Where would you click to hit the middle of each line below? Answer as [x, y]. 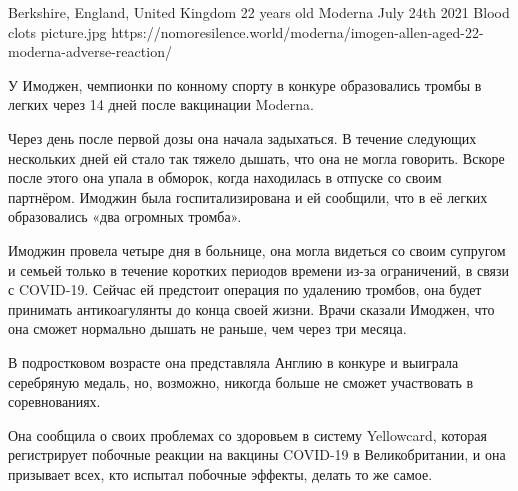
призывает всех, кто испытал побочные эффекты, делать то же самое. [220, 473]
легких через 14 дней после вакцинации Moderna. [161, 104]
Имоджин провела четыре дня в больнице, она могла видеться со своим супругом [257, 249]
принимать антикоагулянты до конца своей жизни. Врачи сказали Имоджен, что [251, 308]
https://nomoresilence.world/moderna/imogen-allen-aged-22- [297, 31]
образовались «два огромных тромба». [125, 216]
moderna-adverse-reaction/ [90, 51]
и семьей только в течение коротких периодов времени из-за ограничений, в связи [259, 269]
